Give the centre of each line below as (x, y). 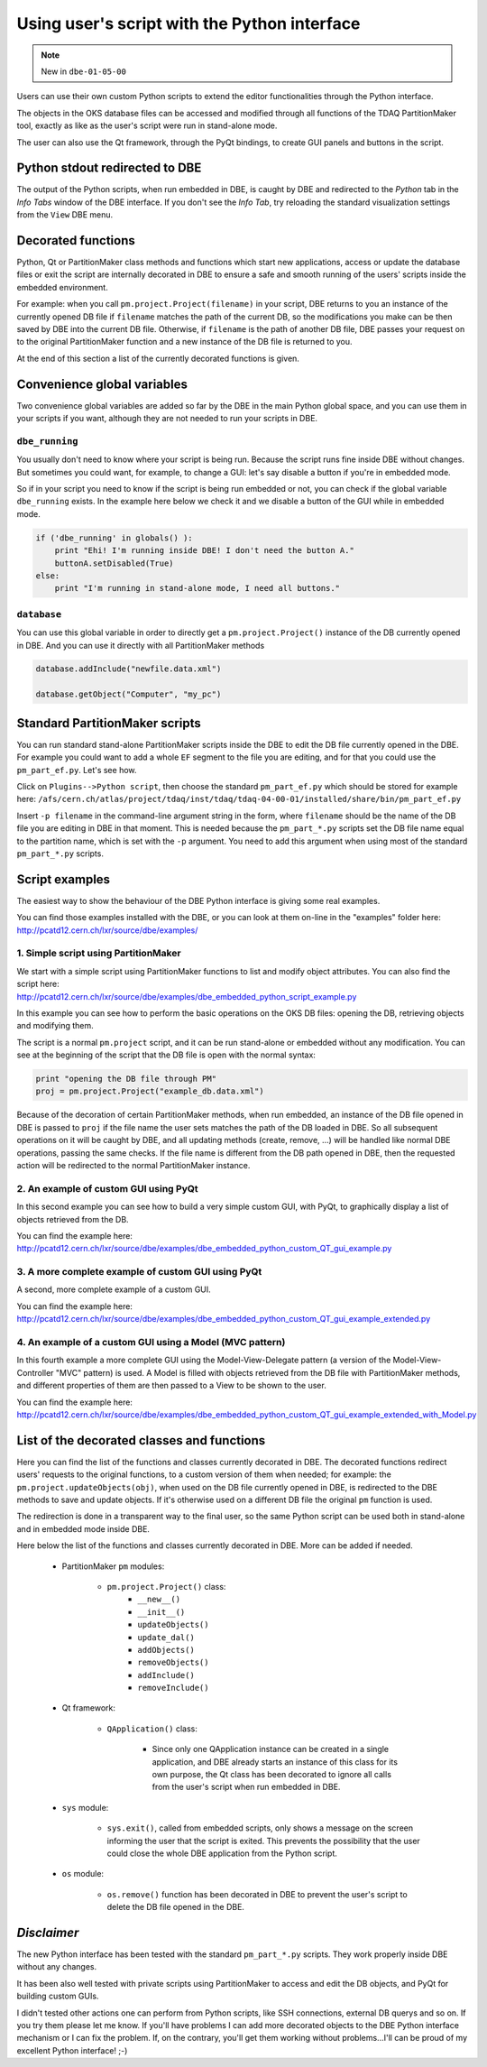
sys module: (85, 1807)
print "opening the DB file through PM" (126, 1079)
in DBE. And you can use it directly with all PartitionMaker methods (141, 645)
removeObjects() (173, 1663)
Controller (35, 1372)
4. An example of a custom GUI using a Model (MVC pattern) (151, 1342)
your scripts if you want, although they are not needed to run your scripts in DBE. (167, 419)
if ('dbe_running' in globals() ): (114, 538)
